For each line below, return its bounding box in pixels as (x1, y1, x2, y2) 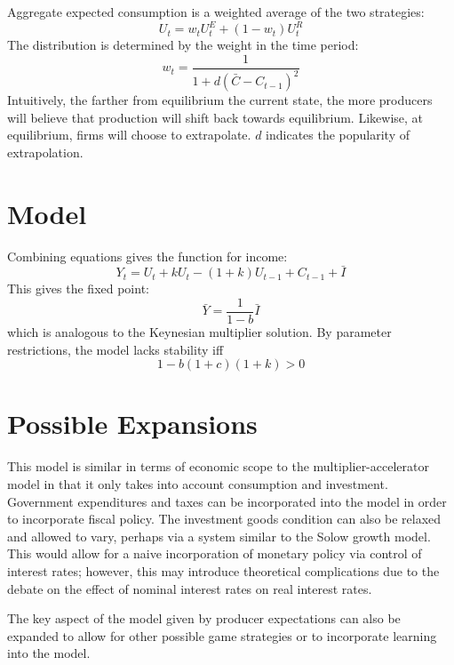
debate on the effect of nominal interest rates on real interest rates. (7, 579, 372, 597)
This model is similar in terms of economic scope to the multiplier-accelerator (7, 457, 429, 476)
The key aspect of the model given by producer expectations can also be (7, 609, 401, 628)
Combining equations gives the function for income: (7, 246, 288, 265)
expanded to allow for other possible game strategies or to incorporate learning (7, 626, 437, 645)
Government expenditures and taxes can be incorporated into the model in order (7, 492, 447, 510)
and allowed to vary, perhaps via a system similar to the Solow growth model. (7, 526, 431, 545)
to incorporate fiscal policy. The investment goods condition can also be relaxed (7, 509, 442, 528)
